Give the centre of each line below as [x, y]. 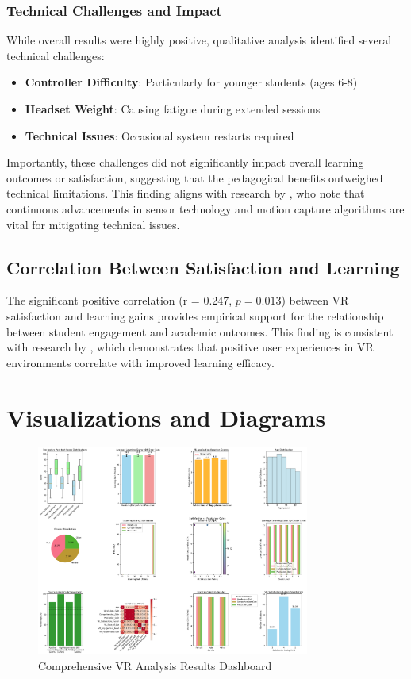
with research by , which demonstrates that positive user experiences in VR [190, 347]
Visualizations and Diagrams [166, 417]
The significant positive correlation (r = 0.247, [119, 300]
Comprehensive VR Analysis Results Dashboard [155, 665]
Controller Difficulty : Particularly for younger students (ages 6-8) [191, 82]
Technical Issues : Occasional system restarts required [159, 135]
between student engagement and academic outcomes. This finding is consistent [200, 331]
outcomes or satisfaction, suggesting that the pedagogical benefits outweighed [195, 177]
